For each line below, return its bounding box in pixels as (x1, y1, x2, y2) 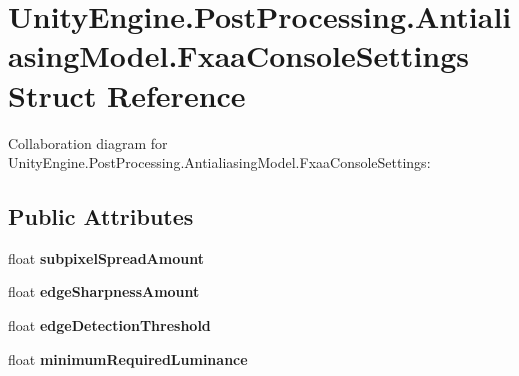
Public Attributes (8, 201, 194, 232)
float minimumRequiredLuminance (8, 348, 248, 369)
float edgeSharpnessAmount (8, 281, 200, 302)
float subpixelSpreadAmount (8, 247, 204, 268)
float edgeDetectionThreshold (8, 315, 211, 336)
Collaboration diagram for (8, 132, 168, 153)
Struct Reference (8, 74, 246, 115)
